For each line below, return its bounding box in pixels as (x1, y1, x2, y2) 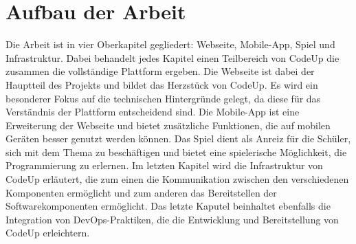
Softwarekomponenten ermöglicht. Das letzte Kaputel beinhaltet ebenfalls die (5, 199, 331, 213)
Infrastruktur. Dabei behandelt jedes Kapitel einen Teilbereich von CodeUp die (5, 50, 340, 65)
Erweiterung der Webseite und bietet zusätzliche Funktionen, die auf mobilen (5, 118, 331, 132)
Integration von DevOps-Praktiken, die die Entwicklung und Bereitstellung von (5, 212, 339, 226)
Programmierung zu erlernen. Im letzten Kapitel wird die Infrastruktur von (5, 158, 323, 173)
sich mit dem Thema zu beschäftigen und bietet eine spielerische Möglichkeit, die (5, 144, 347, 159)
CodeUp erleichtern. (5, 225, 90, 240)
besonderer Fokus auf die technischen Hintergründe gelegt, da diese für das (5, 91, 321, 105)
